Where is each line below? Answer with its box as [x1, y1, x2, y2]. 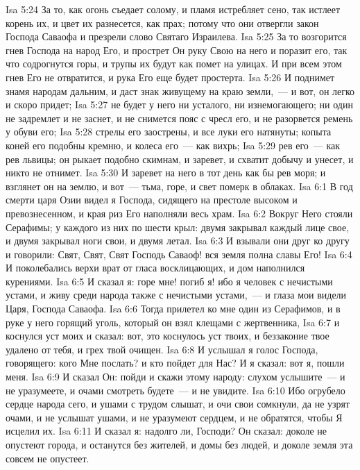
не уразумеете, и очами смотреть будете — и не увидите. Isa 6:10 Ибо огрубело [6, 383, 345, 397]
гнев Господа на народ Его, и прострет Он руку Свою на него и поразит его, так [6, 42, 348, 57]
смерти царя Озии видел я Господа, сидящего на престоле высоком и [6, 192, 298, 207]
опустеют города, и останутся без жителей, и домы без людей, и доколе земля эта [6, 437, 353, 451]
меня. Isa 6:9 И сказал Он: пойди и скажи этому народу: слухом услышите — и [6, 369, 345, 384]
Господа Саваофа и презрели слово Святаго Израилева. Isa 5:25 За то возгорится [6, 29, 347, 44]
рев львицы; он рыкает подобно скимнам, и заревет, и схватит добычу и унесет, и [6, 151, 354, 166]
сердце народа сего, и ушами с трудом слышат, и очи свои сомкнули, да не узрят [6, 396, 350, 411]
